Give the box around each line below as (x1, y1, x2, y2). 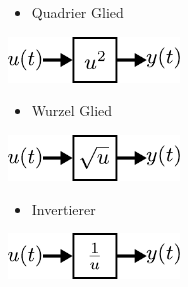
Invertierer (31, 198, 96, 219)
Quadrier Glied (31, 2, 124, 22)
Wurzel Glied (31, 100, 113, 121)
